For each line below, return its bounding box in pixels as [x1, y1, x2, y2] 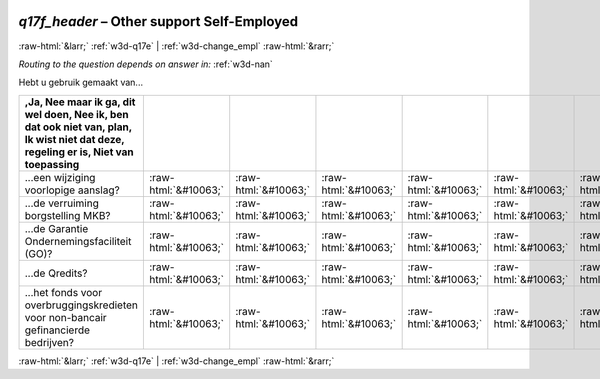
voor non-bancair [24, 310, 107, 324]
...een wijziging [24, 170, 96, 184]
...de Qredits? [24, 266, 88, 280]
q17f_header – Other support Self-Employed [18, 13, 299, 30]
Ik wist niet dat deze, [24, 132, 125, 146]
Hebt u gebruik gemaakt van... [18, 76, 144, 89]
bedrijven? [24, 335, 75, 349]
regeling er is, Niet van [24, 145, 134, 159]
